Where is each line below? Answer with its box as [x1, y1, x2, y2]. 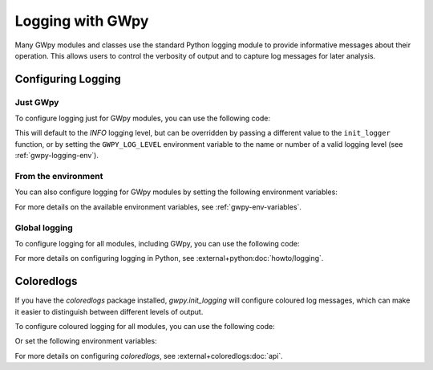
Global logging [14, 222, 74, 233]
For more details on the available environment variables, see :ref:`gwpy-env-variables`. [14, 201, 302, 212]
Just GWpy [14, 96, 59, 108]
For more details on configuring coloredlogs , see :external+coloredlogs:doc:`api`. [14, 351, 284, 360]
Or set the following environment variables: [14, 336, 157, 346]
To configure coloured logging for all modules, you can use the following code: [14, 322, 276, 331]
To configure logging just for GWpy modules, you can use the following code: [14, 113, 270, 124]
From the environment [14, 171, 103, 182]
